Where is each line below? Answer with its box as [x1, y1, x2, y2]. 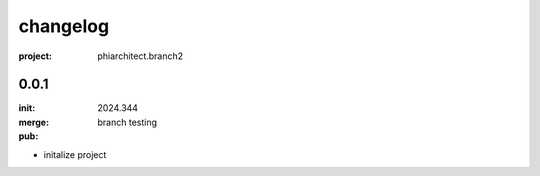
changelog [18, 15, 110, 37]
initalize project [43, 148, 107, 160]
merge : [18, 116, 50, 128]
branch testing [97, 116, 158, 128]
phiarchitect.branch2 [97, 50, 184, 62]
